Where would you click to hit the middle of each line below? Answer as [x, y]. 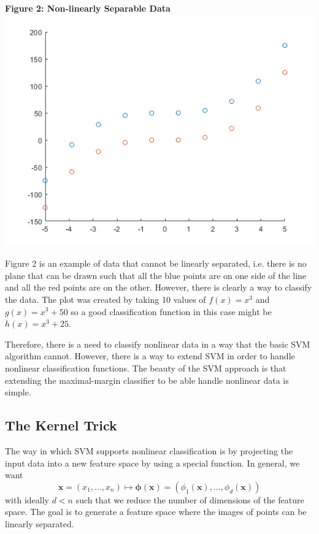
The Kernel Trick [61, 425]
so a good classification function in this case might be [171, 311]
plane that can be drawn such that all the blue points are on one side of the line [156, 275]
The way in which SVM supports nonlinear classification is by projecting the [149, 450]
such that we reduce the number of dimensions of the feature [190, 499]
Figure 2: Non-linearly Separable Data [88, 8]
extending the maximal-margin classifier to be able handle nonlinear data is [147, 380]
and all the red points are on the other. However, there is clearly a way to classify [159, 287]
